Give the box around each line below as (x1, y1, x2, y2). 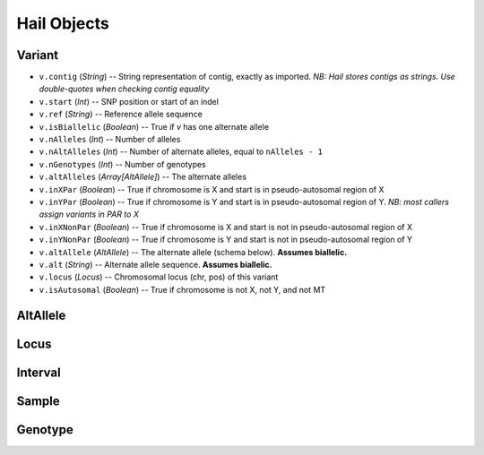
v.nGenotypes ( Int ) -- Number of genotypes (39, 159, 206, 169)
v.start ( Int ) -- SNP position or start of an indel (39, 96, 220, 107)
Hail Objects (16, 13, 109, 33)
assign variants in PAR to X (39, 209, 139, 219)
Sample (16, 393, 60, 408)
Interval (16, 365, 62, 380)
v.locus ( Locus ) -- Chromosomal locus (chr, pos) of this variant (39, 271, 279, 282)
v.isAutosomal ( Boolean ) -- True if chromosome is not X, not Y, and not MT (39, 284, 326, 295)
